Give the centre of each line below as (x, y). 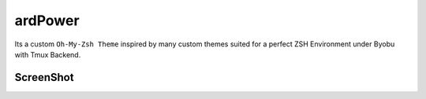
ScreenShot (44, 77)
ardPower (47, 20)
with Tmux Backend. (48, 54)
